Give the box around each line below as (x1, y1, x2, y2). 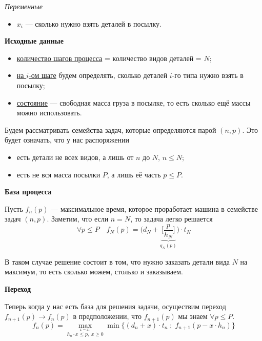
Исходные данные (5, 35, 64, 46)
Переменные (5, 1, 43, 11)
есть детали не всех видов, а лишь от (16, 151, 134, 162)
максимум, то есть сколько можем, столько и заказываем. (5, 266, 183, 277)
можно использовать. (16, 107, 82, 118)
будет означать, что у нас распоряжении (5, 134, 129, 145)
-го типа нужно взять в (172, 70, 244, 81)
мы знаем (178, 311, 208, 322)
